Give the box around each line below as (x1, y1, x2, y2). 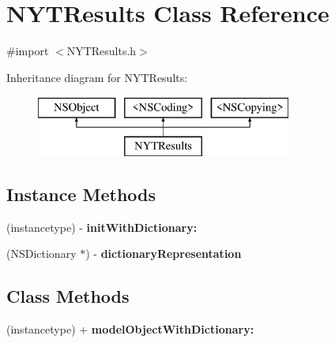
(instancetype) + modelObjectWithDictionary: (6, 321, 254, 337)
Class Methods (6, 284, 130, 308)
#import (6, 43, 49, 59)
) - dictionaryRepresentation (85, 245, 242, 262)
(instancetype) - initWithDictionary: (6, 218, 198, 235)
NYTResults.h (66, 43, 137, 59)
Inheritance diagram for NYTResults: (6, 69, 188, 85)
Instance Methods (6, 181, 156, 206)
